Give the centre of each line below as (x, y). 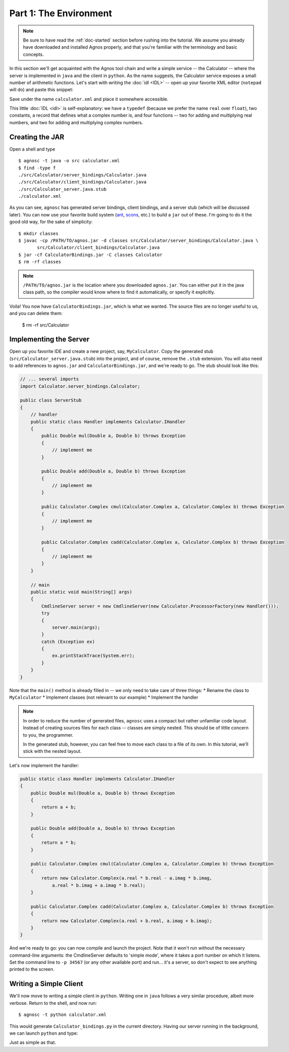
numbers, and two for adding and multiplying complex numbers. (76, 122)
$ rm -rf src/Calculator (46, 325)
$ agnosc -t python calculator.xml (63, 1015)
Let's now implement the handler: (44, 765)
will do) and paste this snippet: (41, 90)
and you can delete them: (36, 313)
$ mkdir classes (38, 233)
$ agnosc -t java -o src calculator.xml (69, 161)
